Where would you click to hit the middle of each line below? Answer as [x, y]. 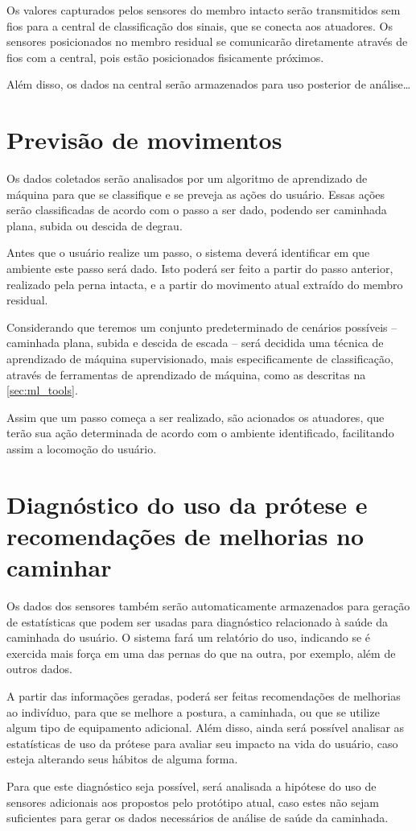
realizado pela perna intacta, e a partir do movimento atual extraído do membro [205, 284]
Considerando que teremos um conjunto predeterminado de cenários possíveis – [202, 327]
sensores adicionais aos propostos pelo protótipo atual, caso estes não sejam [193, 802]
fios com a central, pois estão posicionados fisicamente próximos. [165, 57]
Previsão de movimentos [144, 140]
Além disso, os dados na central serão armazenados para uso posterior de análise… [209, 84]
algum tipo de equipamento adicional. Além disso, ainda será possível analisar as [206, 728]
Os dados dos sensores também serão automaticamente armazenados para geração [208, 606]
